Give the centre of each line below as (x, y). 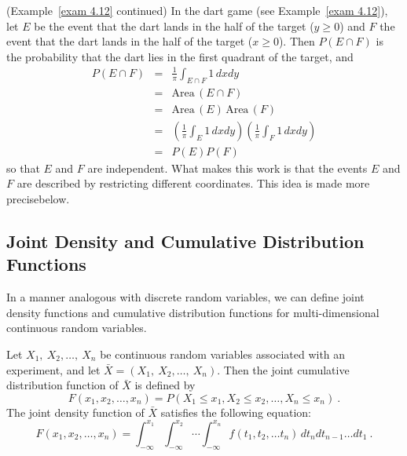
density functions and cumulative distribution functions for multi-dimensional (193, 312)
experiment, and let (53, 369)
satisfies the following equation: (236, 412)
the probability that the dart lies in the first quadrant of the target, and (180, 56)
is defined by (165, 385)
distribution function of (62, 385)
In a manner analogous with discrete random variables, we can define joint (185, 297)
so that (23, 168)
